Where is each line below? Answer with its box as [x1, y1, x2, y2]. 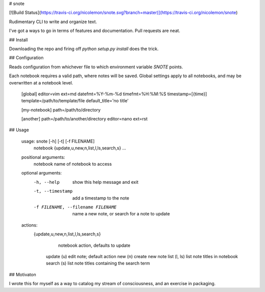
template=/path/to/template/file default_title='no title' [21, 98, 129, 104]
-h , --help [33, 179, 60, 185]
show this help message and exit [72, 179, 138, 185]
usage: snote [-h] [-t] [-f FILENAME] [21, 138, 95, 144]
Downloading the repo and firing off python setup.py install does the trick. [9, 46, 159, 52]
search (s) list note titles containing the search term [46, 261, 150, 266]
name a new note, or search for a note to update [72, 211, 170, 217]
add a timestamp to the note [72, 195, 130, 201]
